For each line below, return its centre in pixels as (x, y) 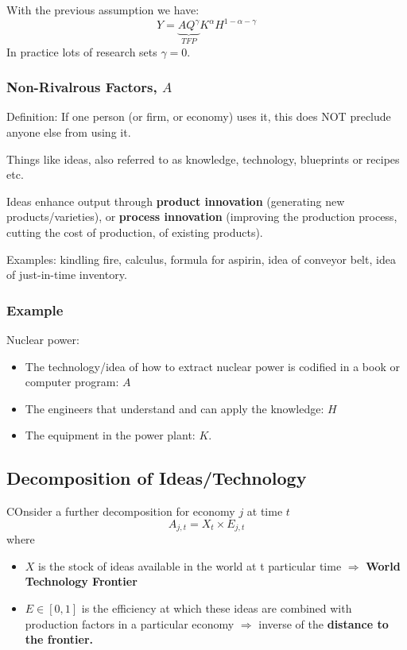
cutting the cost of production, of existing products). (135, 232)
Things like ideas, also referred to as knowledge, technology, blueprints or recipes (203, 159)
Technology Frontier (81, 581)
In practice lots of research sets (82, 51)
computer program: (72, 382)
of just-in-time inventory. (67, 275)
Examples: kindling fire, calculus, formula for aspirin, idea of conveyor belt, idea (201, 259)
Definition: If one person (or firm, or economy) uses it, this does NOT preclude (199, 116)
